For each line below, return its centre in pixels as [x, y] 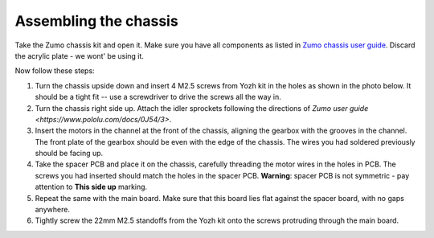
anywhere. [52, 210]
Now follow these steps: [55, 71]
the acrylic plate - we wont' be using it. [80, 55]
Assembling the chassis [96, 21]
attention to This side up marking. [91, 187]
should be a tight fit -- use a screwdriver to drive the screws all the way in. [158, 97]
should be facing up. [69, 154]
